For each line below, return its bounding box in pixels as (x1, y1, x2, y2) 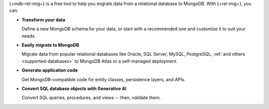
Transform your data (21, 16, 66, 22)
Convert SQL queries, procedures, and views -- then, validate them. (21, 95, 161, 101)
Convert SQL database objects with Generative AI (21, 85, 127, 92)
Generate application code (21, 67, 78, 73)
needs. (21, 33, 36, 39)
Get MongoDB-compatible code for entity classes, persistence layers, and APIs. (21, 76, 186, 82)
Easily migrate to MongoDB (21, 42, 79, 48)
